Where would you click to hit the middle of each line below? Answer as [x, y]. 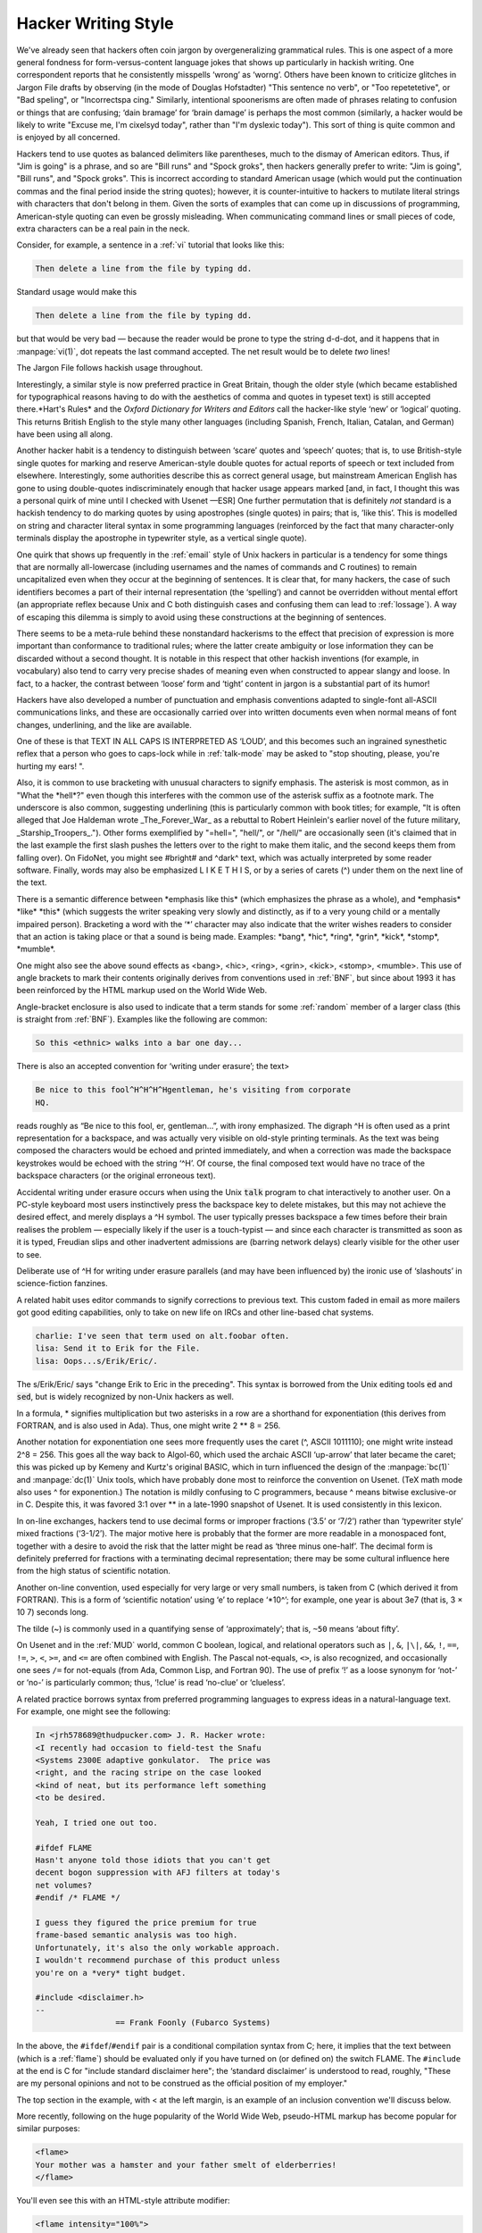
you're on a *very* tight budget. [111, 1973]
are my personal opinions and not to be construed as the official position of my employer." [182, 2083]
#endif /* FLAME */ [78, 1898]
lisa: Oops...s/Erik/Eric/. [96, 1361]
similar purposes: [48, 2128]
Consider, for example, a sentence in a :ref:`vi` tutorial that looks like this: [150, 245]
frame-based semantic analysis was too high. [137, 1935]
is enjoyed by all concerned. [68, 138]
